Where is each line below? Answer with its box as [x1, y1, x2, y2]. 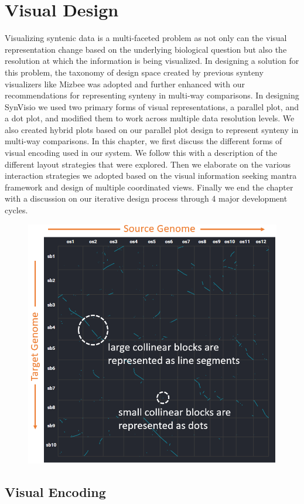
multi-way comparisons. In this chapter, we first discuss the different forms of [5, 135, 282, 147]
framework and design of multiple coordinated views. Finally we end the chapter [5, 181, 293, 193]
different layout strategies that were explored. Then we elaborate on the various [5, 158, 291, 170]
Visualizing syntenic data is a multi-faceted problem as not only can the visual [5, 32, 287, 44]
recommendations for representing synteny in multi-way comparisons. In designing [5, 89, 299, 101]
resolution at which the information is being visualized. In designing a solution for [5, 55, 299, 67]
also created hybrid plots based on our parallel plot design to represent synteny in [5, 123, 299, 135]
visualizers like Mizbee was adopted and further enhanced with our [5, 77, 245, 90]
